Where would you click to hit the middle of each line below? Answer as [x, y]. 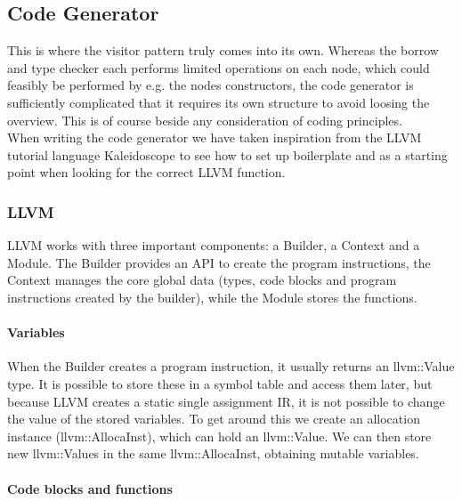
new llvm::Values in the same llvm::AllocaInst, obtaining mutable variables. [213, 453]
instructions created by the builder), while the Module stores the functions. [212, 297]
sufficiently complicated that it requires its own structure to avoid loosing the [219, 102]
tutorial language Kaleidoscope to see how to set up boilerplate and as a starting [227, 154]
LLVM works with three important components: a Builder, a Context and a [214, 245]
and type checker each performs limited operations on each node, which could [219, 67]
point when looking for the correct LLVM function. [146, 172]
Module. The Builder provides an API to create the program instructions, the [219, 262]
